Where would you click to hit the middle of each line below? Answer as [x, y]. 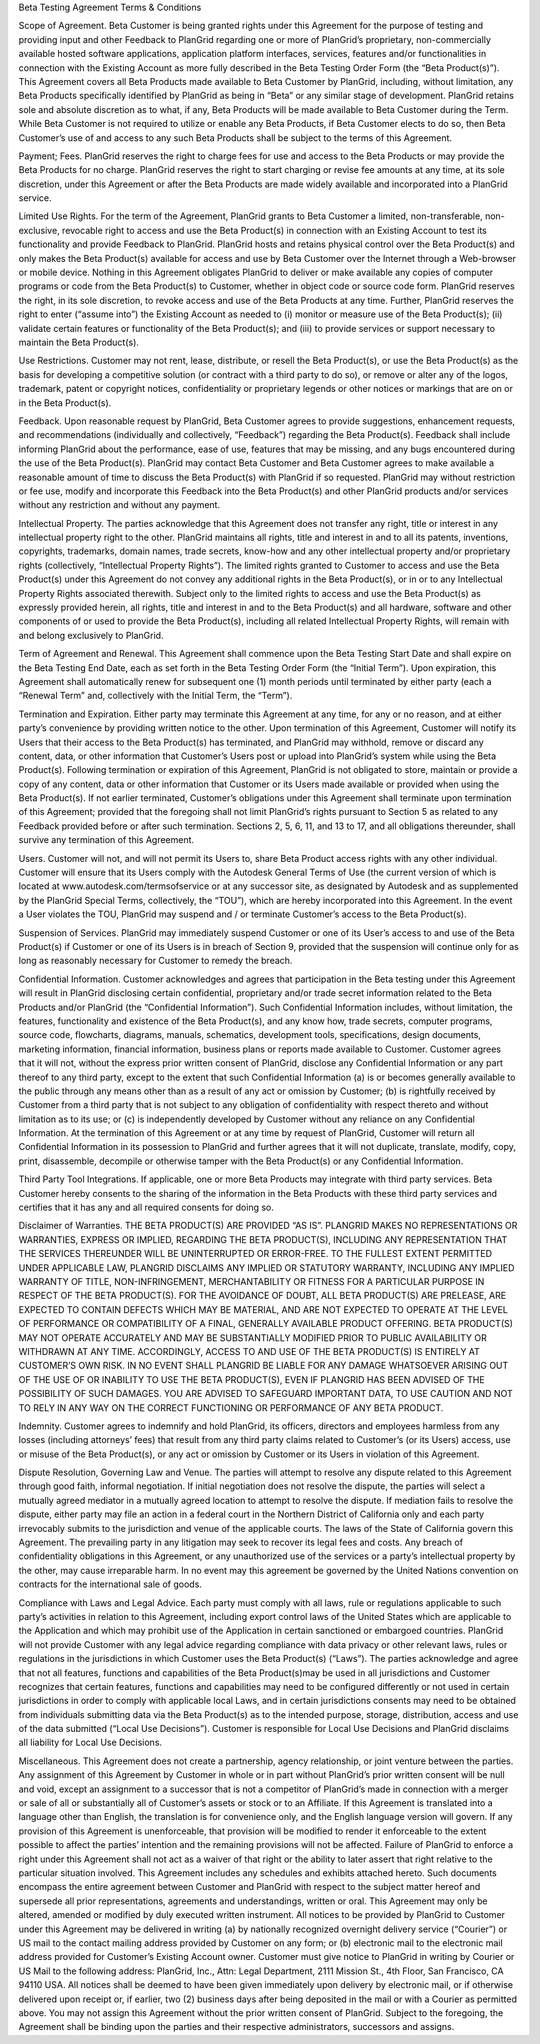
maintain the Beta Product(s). [79, 342]
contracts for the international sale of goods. [110, 1584]
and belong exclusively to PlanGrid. [91, 635]
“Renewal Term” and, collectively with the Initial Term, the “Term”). [155, 696]
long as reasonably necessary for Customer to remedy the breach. [155, 961]
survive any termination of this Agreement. [106, 840]
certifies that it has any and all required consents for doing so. [146, 1207]
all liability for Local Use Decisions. [90, 1742]
